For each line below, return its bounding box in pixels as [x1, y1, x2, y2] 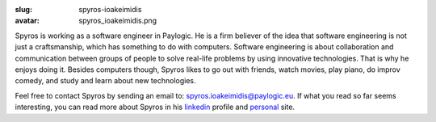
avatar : [15, 16, 40, 26]
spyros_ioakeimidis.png [78, 16, 157, 26]
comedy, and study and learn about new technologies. [15, 76, 197, 86]
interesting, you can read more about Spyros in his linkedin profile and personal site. [15, 102, 295, 112]
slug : [15, 5, 32, 14]
